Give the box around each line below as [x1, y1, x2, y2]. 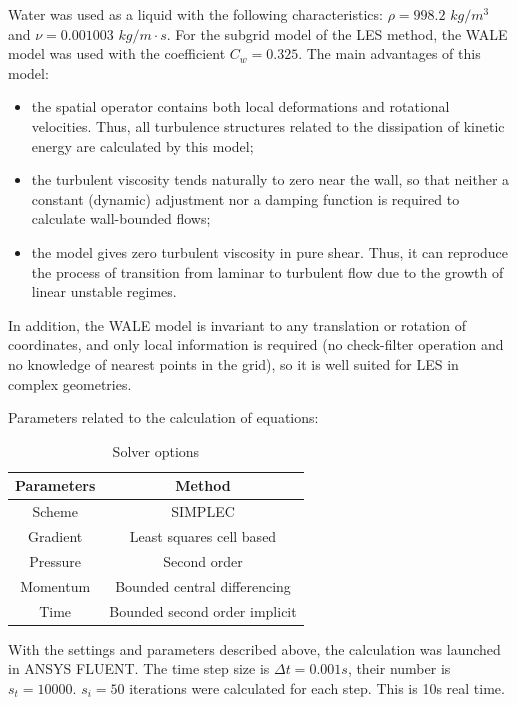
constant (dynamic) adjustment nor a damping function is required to [31, 188, 460, 209]
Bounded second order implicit [109, 600, 297, 621]
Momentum [20, 575, 91, 596]
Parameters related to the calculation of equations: [8, 407, 319, 428]
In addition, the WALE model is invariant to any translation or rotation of [8, 314, 467, 335]
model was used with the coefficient [8, 43, 226, 64]
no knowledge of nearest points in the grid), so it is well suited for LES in [8, 353, 459, 374]
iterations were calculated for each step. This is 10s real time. [129, 677, 505, 698]
